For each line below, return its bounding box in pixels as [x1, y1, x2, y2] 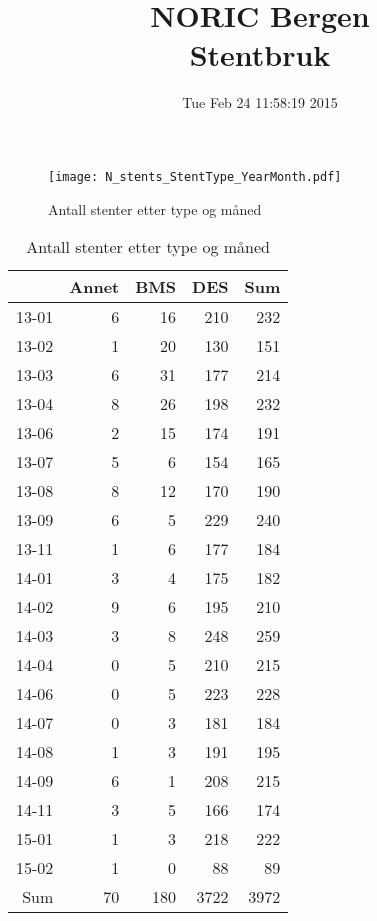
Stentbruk [189, 34, 331, 75]
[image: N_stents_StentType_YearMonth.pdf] [48, 169, 342, 184]
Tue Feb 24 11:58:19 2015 [182, 92, 338, 113]
